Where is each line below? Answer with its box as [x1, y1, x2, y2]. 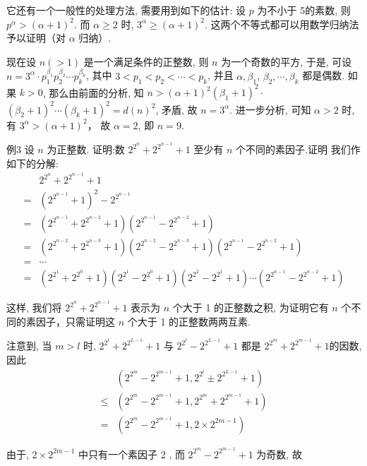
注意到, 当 [6, 338, 52, 353]
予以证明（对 [6, 30, 66, 45]
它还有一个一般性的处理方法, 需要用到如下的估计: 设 [6, 3, 246, 17]
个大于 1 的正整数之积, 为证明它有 [172, 300, 329, 315]
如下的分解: [6, 155, 59, 170]
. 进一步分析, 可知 [229, 102, 311, 116]
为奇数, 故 [256, 446, 302, 461]
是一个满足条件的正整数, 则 [83, 54, 209, 68]
